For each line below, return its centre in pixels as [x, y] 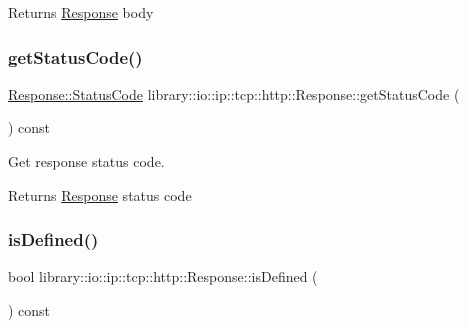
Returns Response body [81, 12]
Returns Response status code [100, 194]
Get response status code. [86, 161]
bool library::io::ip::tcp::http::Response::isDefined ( [163, 276]
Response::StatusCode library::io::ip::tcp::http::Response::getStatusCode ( [234, 93]
